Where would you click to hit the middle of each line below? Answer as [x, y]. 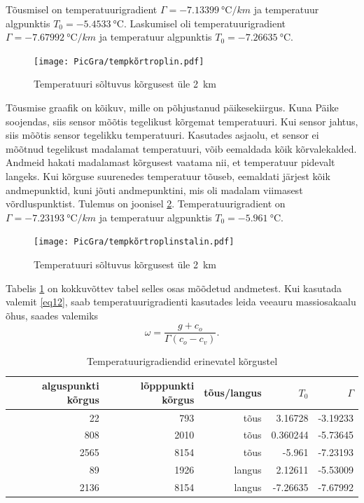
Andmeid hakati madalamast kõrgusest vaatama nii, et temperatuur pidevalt [170, 162]
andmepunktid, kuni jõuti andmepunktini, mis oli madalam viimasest [154, 190]
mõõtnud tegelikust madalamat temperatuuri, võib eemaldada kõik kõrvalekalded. [181, 148]
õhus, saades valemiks [52, 315]
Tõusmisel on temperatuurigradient [82, 9]
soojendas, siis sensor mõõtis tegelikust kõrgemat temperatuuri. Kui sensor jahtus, [182, 121]
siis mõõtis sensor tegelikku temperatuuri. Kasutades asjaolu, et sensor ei [162, 135]
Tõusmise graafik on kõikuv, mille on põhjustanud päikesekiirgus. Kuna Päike [172, 108]
